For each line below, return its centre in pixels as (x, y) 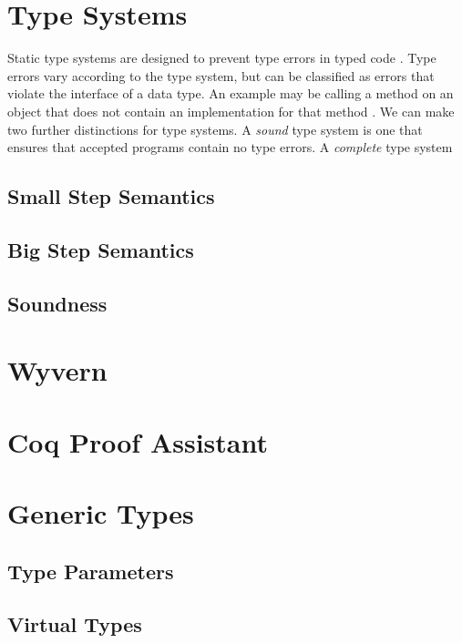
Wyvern (57, 370)
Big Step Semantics (101, 249)
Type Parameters (91, 571)
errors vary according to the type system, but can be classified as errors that (221, 75)
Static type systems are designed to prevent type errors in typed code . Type (222, 58)
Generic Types (101, 512)
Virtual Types (75, 624)
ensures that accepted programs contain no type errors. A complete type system (230, 147)
